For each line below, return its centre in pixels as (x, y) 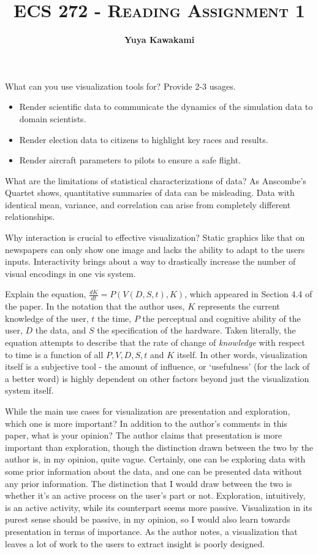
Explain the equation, (46, 294)
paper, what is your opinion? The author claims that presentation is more (144, 435)
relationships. (30, 217)
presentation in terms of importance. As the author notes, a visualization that (151, 531)
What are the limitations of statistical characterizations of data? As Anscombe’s (156, 180)
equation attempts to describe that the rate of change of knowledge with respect (155, 342)
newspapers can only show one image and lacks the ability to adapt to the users (155, 249)
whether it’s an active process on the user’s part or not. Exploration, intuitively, (155, 495)
